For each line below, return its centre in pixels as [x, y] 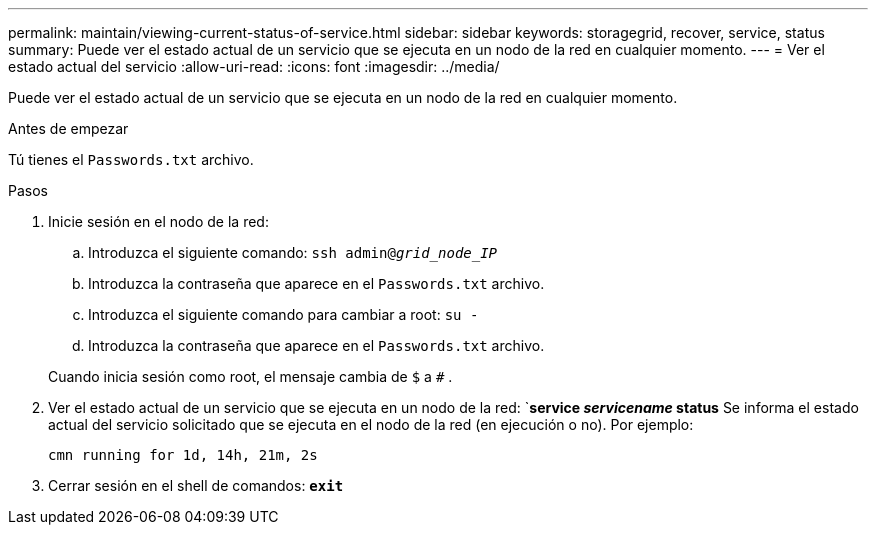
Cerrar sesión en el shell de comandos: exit [196, 485]
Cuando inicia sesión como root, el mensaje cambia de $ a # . [250, 376]
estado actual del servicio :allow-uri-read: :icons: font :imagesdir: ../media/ [254, 66]
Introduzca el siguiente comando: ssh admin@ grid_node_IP [293, 252]
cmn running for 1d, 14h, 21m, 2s [183, 455]
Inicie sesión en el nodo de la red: [158, 221]
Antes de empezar [68, 128]
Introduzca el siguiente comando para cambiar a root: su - [283, 314]
